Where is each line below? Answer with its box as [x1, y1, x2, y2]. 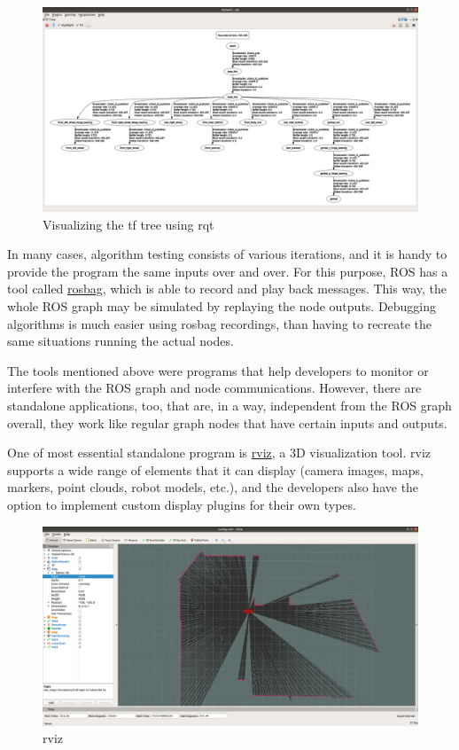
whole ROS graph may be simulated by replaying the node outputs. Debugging [7, 297, 437, 316]
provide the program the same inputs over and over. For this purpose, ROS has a [7, 262, 448, 280]
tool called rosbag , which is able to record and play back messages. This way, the [7, 279, 447, 298]
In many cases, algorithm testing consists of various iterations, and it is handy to [7, 245, 447, 263]
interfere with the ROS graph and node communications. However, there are [7, 379, 422, 397]
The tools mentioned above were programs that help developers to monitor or [7, 361, 429, 379]
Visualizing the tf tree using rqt [43, 215, 214, 233]
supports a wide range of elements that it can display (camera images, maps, [7, 460, 424, 479]
